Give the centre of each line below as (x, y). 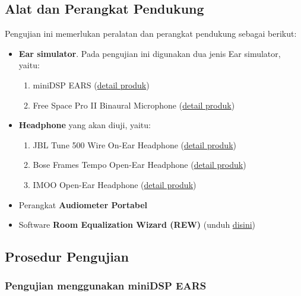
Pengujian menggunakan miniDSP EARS (106, 286)
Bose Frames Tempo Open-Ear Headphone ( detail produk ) (140, 165)
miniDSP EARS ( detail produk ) (91, 85)
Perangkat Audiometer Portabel (83, 204)
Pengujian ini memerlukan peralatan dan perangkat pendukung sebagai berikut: (151, 34)
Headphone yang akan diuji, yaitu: (85, 125)
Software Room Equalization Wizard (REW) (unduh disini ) (137, 225)
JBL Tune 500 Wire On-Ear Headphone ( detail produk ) (134, 144)
